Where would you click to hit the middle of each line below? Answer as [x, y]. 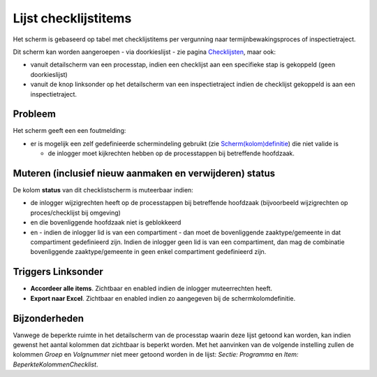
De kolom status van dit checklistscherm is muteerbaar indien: [103, 190]
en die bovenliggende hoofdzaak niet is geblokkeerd [106, 222]
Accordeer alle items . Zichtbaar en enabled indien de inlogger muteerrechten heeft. [151, 289]
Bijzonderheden [48, 318]
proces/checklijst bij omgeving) [76, 213]
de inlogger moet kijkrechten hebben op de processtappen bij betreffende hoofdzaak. [171, 153]
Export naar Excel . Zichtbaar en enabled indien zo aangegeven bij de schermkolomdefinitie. [163, 298]
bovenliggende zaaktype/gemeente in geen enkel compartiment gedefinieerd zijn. [148, 252]
